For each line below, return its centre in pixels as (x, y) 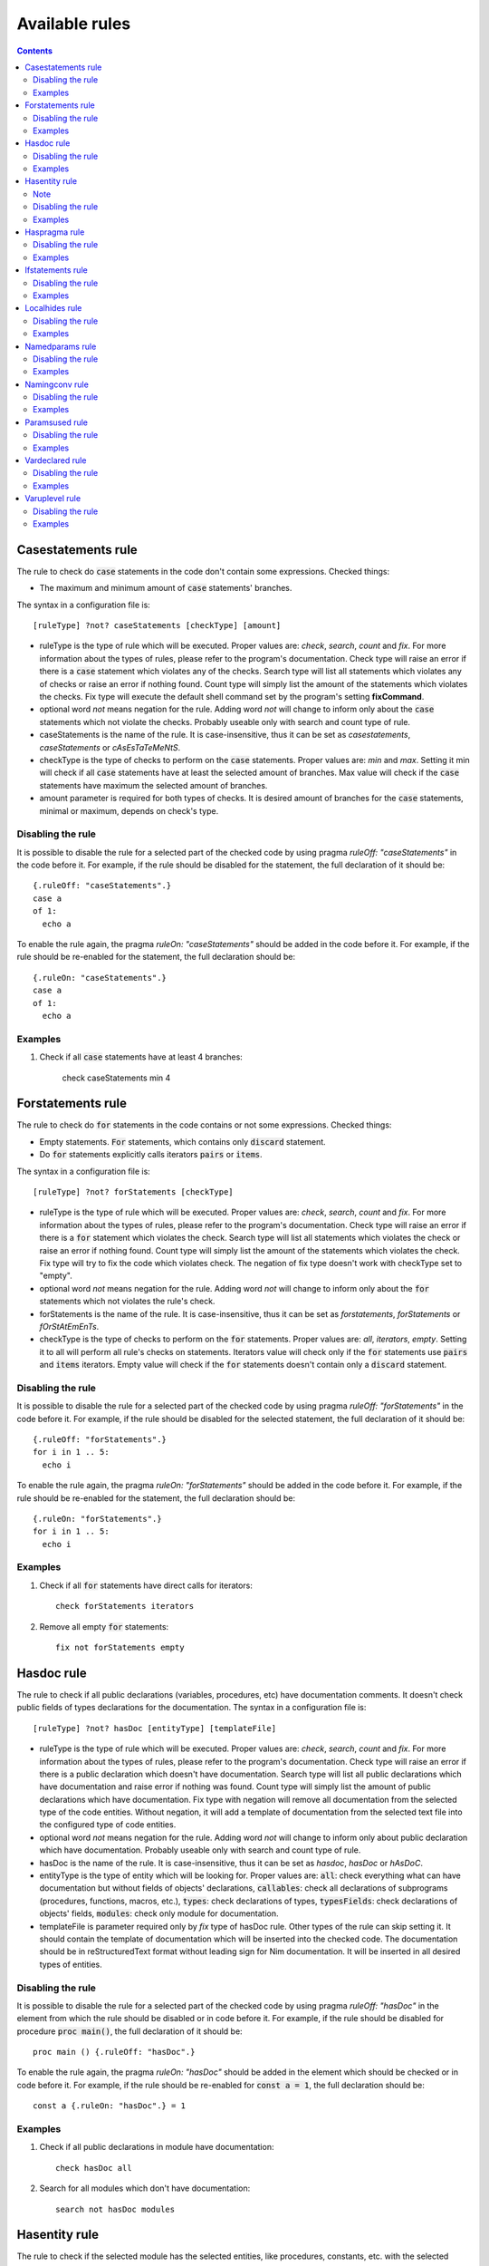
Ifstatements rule (56, 270)
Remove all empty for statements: (104, 1626)
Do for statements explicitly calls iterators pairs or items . (151, 1155)
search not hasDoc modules (115, 2209)
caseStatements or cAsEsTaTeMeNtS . (110, 747)
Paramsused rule (57, 422)
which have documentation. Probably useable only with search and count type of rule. (200, 1850)
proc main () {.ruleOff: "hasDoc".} (114, 2052)
